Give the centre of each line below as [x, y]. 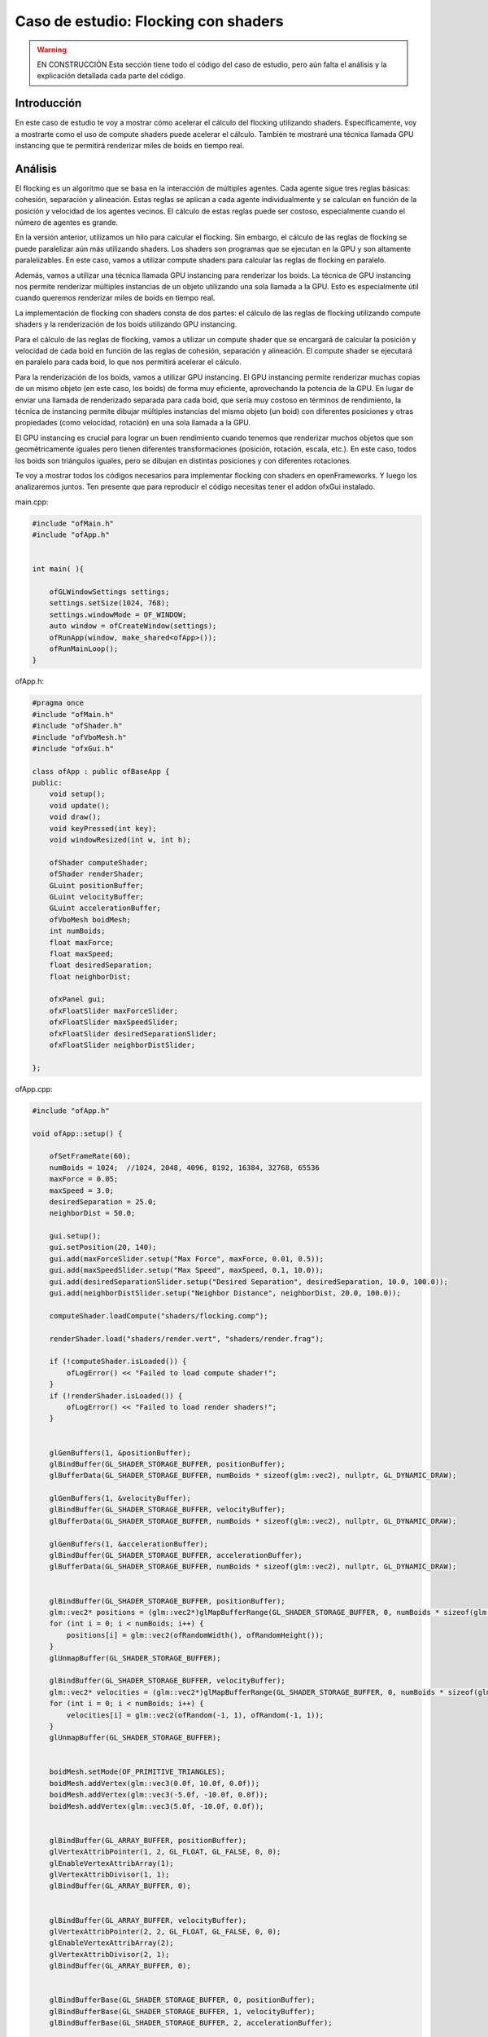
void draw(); [75, 817]
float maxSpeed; [81, 954]
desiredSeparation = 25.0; [103, 1201]
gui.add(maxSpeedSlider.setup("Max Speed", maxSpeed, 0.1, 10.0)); [187, 1270]
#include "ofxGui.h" [73, 748]
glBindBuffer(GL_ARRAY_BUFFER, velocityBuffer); [148, 1920]
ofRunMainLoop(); [84, 649]
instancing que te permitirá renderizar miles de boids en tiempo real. [129, 146]
